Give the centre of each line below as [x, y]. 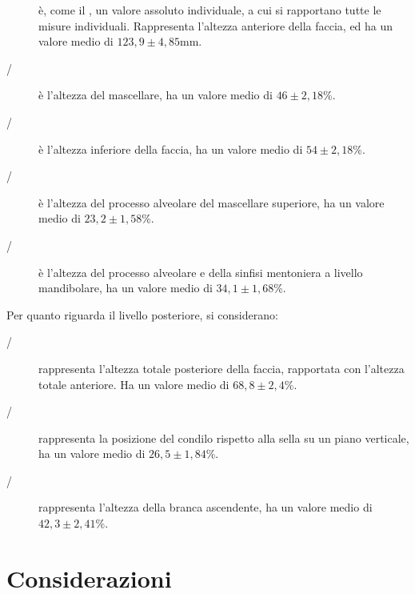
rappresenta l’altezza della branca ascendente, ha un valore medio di [206, 507]
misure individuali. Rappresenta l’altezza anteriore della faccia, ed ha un [216, 25]
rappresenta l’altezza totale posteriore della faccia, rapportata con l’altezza [221, 368]
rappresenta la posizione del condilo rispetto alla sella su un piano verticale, [224, 437]
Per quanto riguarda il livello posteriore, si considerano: [142, 314]
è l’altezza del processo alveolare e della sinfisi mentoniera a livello [201, 272]
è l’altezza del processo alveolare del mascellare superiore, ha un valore [211, 202]
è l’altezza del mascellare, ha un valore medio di [156, 95]
